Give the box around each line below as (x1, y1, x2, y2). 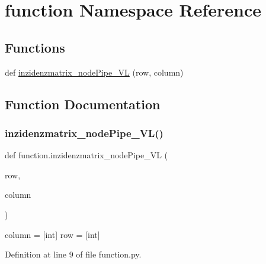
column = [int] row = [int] (5, 228, 100, 240)
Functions (5, 38, 65, 56)
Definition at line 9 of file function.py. (5, 248, 142, 260)
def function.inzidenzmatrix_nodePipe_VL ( (5, 149, 168, 161)
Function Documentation (5, 94, 161, 113)
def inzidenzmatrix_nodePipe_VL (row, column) (5, 66, 184, 78)
